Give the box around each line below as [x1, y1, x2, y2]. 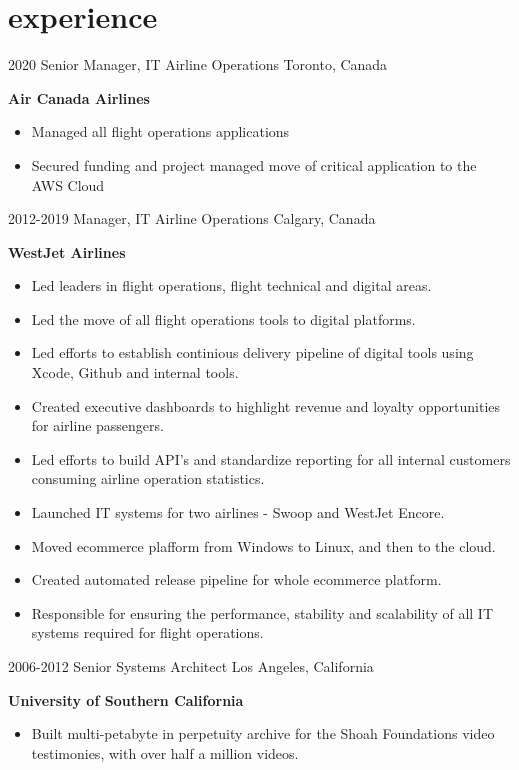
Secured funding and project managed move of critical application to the [31, 154, 477, 175]
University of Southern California [8, 689, 244, 710]
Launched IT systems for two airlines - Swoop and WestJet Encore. [31, 502, 445, 523]
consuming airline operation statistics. [31, 468, 265, 489]
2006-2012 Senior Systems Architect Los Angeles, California [8, 656, 374, 676]
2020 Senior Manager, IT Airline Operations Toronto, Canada [8, 54, 388, 75]
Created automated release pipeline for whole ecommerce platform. [31, 569, 442, 590]
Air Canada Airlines [8, 87, 150, 108]
